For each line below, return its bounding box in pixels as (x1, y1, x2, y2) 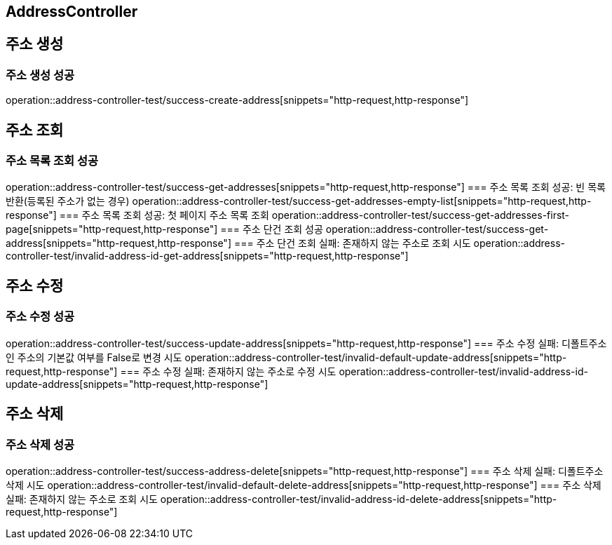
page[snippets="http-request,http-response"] (6, 223, 218, 236)
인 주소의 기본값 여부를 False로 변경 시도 (6, 351, 182, 363)
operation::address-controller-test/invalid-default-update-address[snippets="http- (184, 351, 567, 363)
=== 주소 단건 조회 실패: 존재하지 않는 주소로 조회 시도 (233, 237, 471, 250)
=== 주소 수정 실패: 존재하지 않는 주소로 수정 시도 (120, 365, 336, 377)
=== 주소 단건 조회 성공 (220, 223, 323, 236)
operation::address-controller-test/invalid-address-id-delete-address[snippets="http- (160, 492, 557, 505)
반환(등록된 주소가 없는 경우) (6, 195, 130, 208)
